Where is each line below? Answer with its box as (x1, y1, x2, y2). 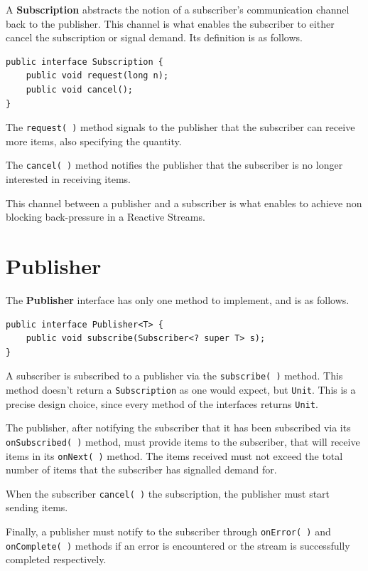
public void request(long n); (26, 70, 169, 81)
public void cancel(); (26, 84, 133, 95)
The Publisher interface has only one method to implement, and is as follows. (6, 292, 350, 307)
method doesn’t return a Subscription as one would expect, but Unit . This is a (6, 382, 356, 397)
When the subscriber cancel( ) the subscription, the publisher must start (6, 486, 330, 501)
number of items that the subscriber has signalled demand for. (6, 462, 277, 477)
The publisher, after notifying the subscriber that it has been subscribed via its (6, 420, 351, 435)
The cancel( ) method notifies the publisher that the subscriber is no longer (6, 157, 343, 172)
